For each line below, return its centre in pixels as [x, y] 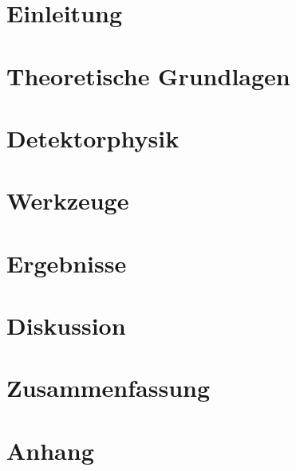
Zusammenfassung [109, 388]
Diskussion [66, 326]
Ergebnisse [67, 263]
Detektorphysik [93, 137]
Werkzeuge [68, 200]
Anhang [50, 450]
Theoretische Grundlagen [148, 75]
